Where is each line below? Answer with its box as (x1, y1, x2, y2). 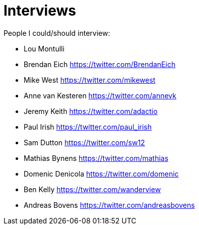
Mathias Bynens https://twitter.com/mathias (24, 153, 169, 162)
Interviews (4, 2, 76, 19)
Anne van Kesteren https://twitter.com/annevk (24, 91, 176, 100)
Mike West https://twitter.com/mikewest (24, 75, 156, 84)
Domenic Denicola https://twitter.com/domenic (24, 169, 179, 178)
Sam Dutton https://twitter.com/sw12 (24, 138, 145, 147)
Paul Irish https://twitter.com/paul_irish (24, 122, 152, 131)
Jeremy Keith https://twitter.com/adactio (24, 106, 158, 116)
